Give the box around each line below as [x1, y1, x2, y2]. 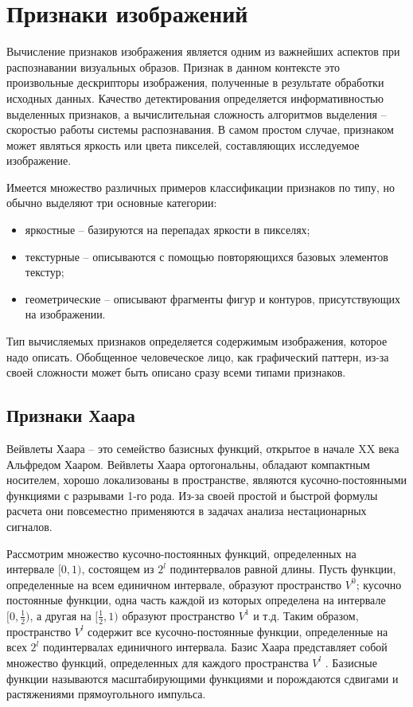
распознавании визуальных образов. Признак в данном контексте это [6, 58, 340, 75]
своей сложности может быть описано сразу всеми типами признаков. [6, 364, 346, 381]
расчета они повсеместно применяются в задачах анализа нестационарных [6, 502, 367, 519]
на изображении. [25, 306, 106, 322]
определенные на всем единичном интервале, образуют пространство [6, 576, 342, 592]
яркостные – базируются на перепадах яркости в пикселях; [25, 221, 310, 238]
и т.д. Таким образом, [253, 607, 359, 623]
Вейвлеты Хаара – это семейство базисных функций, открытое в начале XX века [6, 440, 399, 457]
